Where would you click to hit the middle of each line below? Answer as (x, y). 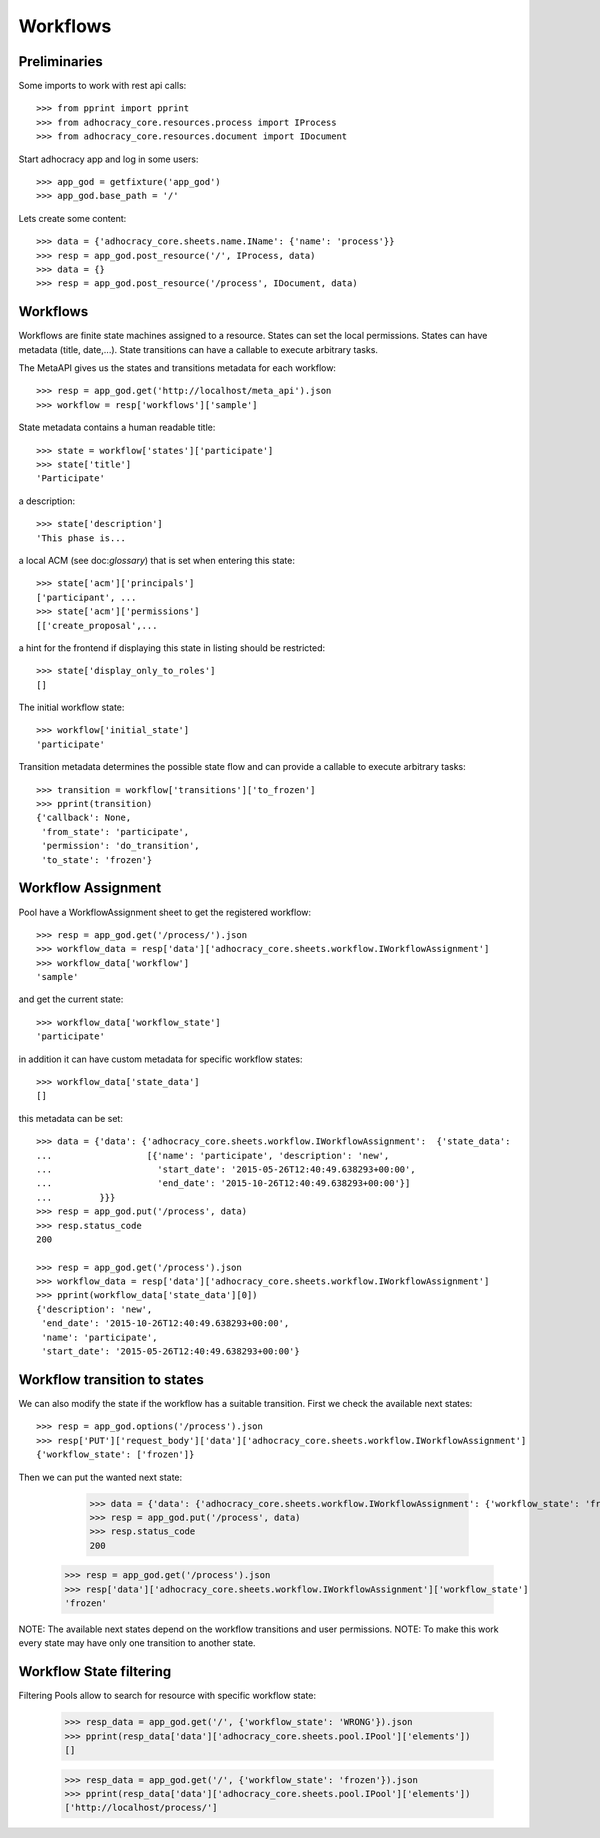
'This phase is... (81, 538)
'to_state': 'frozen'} (97, 859)
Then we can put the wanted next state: (100, 1477)
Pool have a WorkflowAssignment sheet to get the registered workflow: (165, 912)
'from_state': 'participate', (115, 831)
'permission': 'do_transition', (120, 846)
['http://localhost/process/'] (141, 1808)
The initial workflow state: (71, 707)
